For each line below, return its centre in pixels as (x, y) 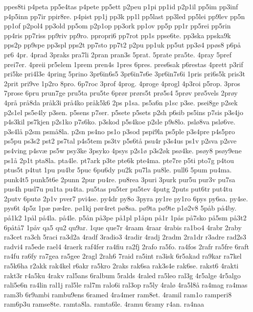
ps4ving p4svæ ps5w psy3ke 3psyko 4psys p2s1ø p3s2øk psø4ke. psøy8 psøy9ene (123, 150)
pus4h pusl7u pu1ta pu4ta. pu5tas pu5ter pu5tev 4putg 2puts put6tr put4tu (118, 189)
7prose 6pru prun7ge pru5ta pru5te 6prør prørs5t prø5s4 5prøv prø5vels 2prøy (121, 93)
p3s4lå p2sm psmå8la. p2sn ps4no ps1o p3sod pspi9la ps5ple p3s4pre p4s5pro (119, 131)
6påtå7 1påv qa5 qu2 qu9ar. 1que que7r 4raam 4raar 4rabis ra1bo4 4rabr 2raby (123, 227)
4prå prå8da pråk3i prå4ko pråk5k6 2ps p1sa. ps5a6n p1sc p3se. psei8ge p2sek (121, 102)
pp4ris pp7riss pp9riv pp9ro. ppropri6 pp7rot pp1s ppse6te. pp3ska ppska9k (117, 35)
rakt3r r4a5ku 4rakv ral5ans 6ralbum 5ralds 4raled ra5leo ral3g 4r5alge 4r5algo (122, 275)
